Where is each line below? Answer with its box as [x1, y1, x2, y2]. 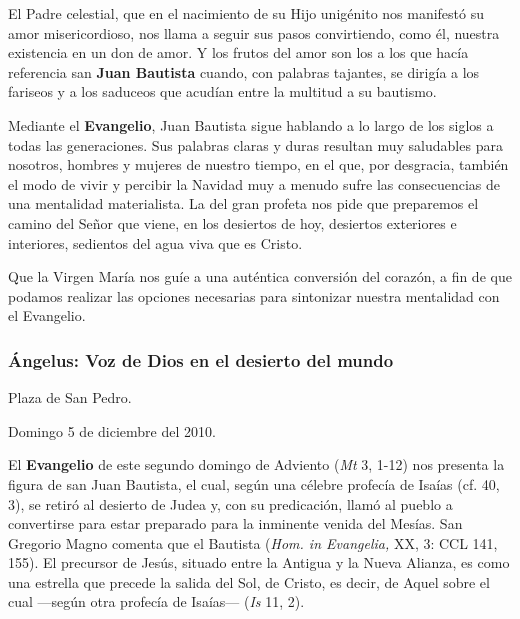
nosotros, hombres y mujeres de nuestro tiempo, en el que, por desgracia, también [8, 154, 509, 175]
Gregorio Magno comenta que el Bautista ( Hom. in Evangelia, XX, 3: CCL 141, [8, 532, 498, 553]
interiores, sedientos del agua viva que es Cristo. [8, 232, 303, 253]
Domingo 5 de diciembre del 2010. [8, 420, 216, 441]
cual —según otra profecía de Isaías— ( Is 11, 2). [8, 591, 305, 612]
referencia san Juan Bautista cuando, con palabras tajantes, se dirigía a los [8, 61, 480, 82]
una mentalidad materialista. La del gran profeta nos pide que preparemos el [8, 193, 479, 214]
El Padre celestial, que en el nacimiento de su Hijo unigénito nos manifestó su [8, 3, 485, 23]
